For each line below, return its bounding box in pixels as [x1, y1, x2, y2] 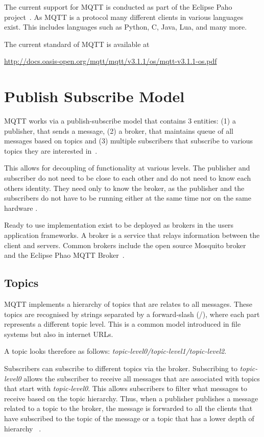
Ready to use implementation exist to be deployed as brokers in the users [4, 220, 234, 230]
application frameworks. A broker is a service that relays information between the [4, 230, 260, 240]
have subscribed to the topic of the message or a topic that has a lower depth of [4, 412, 254, 423]
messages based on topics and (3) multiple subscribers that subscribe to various [4, 135, 253, 146]
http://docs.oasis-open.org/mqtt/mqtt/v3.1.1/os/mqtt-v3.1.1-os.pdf [4, 56, 217, 66]
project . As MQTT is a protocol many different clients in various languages [4, 11, 244, 22]
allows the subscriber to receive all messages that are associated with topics [23, 373, 260, 383]
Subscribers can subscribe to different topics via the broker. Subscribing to [4, 362, 237, 373]
